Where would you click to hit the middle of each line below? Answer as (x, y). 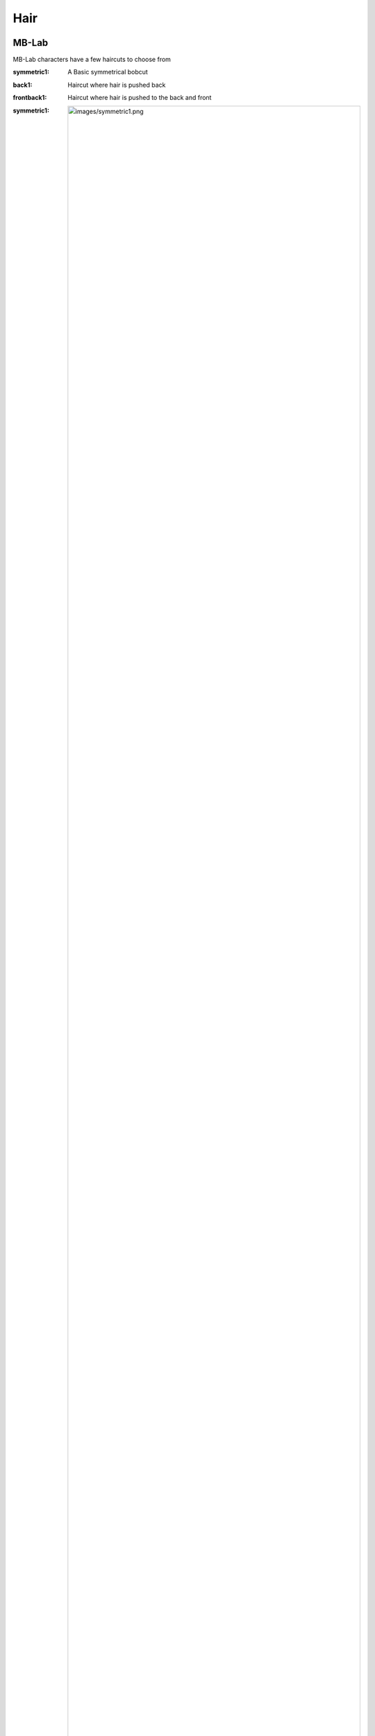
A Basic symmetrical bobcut (108, 72)
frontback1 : (30, 98)
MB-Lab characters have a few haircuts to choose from (92, 60)
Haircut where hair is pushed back (117, 85)
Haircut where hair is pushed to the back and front (140, 98)
